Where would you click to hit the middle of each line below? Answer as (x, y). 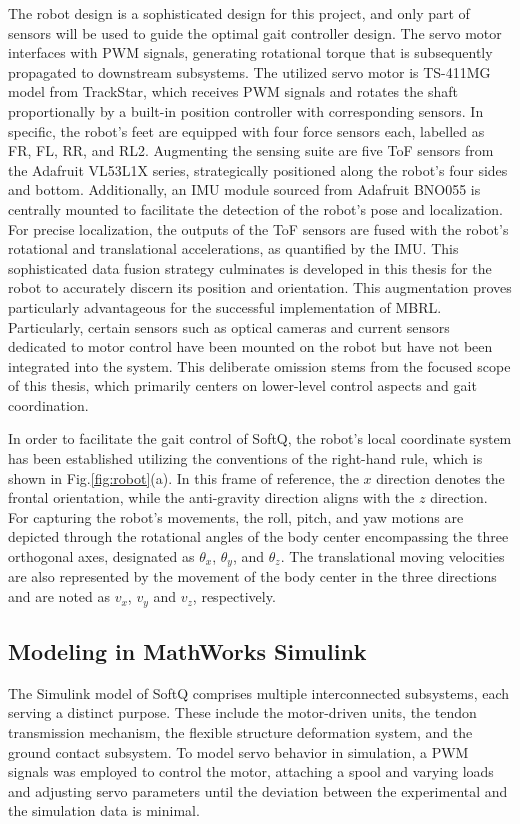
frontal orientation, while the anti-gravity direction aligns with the (211, 497)
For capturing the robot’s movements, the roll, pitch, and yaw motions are (236, 516)
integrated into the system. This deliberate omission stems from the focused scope (259, 365)
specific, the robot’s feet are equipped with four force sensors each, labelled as (246, 130)
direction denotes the (440, 477)
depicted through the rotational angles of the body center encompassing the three (258, 536)
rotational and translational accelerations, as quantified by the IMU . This (233, 248)
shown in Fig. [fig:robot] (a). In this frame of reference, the (183, 477)
